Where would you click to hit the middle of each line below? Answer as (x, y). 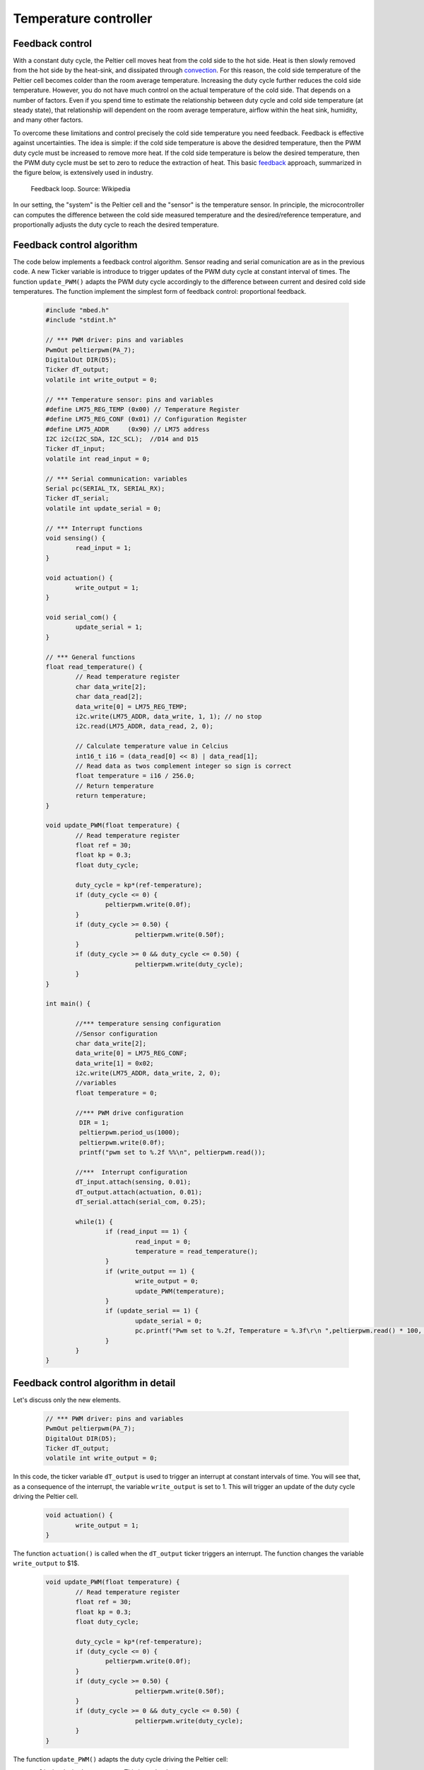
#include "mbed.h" (77, 310)
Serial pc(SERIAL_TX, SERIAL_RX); (105, 489)
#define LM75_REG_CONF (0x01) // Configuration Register (146, 419)
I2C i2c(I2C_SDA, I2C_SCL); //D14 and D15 (122, 439)
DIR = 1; (94, 1123)
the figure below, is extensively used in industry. (83, 173)
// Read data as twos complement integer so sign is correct (183, 766)
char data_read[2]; (109, 697)
